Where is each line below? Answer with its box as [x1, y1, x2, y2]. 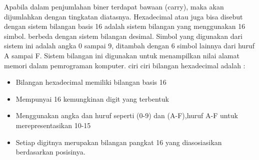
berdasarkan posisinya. [15, 147, 85, 157]
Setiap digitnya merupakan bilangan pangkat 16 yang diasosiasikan [15, 137, 222, 147]
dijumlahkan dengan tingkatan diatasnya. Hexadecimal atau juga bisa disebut [4, 11, 243, 21]
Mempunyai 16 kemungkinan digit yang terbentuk [15, 93, 169, 104]
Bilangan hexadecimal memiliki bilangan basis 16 [15, 77, 166, 87]
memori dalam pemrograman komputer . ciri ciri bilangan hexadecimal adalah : [4, 60, 245, 70]
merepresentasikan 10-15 [15, 120, 91, 130]
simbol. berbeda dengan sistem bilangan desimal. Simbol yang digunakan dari [4, 30, 242, 41]
